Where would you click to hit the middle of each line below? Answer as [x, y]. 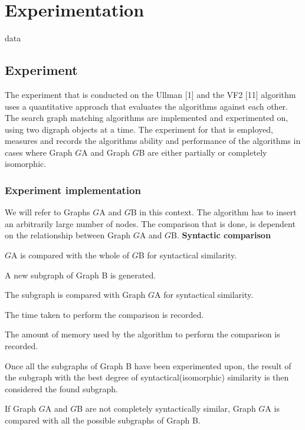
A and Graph [106, 152]
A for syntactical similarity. [204, 295]
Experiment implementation [73, 190]
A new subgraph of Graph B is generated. [81, 275]
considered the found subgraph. [61, 388]
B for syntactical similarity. [188, 255]
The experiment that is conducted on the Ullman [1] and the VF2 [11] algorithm [150, 94]
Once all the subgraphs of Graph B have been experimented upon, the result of [148, 365]
